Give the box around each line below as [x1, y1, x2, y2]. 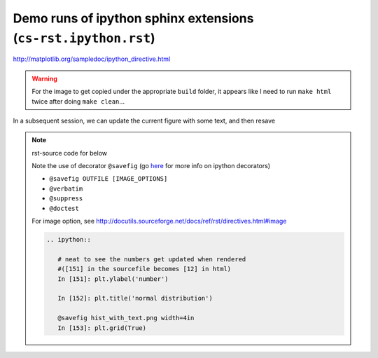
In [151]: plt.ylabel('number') [57, 275, 169, 283]
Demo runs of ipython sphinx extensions [13, 11, 254, 26]
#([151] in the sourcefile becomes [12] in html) [57, 265, 232, 273]
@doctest [49, 204, 80, 212]
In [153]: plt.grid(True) [57, 324, 147, 332]
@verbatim [49, 184, 83, 193]
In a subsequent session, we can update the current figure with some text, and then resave [13, 116, 276, 125]
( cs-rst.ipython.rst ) [13, 30, 155, 46]
